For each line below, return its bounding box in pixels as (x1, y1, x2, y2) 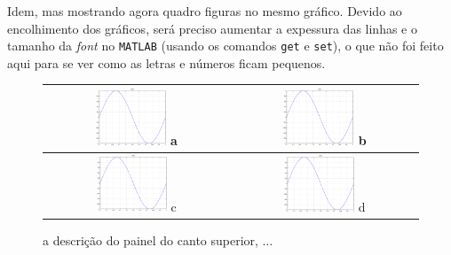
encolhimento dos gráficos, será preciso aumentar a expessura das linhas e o (7, 19, 417, 37)
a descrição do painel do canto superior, (43, 230, 258, 249)
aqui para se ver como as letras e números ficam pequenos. (7, 53, 326, 72)
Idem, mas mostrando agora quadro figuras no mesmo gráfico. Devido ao (7, 2, 402, 19)
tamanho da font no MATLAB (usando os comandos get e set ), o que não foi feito (7, 36, 444, 55)
